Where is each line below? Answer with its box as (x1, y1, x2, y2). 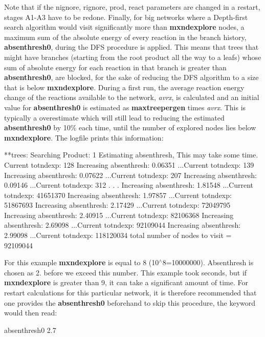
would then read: (4, 307, 57, 318)
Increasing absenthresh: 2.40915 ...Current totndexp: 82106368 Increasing (4, 209, 234, 220)
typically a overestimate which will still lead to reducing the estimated (4, 112, 225, 123)
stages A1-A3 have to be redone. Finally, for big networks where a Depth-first (4, 11, 248, 22)
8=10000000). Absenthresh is (162, 257, 254, 268)
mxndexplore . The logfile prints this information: (4, 132, 164, 143)
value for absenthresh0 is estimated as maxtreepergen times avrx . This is (4, 102, 246, 112)
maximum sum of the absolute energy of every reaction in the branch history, (4, 31, 247, 42)
